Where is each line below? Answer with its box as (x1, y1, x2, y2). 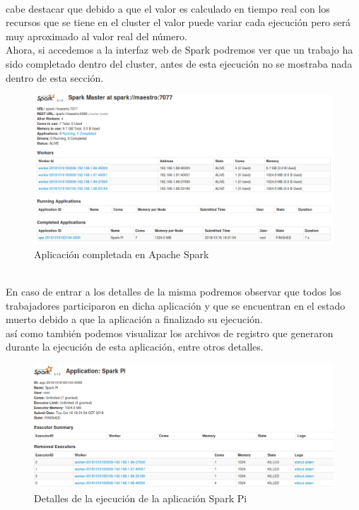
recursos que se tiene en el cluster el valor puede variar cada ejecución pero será (6, 15, 351, 30)
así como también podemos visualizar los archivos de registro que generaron (6, 325, 334, 340)
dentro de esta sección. (6, 70, 104, 85)
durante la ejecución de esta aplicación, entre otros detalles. (6, 339, 264, 354)
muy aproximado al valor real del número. (6, 28, 187, 43)
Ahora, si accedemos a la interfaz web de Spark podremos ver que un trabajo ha (6, 42, 353, 57)
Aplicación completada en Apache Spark (34, 246, 209, 261)
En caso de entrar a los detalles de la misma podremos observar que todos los (6, 284, 341, 298)
